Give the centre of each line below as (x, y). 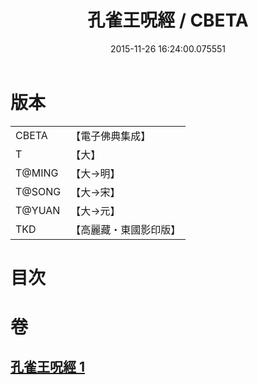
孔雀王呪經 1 (48, 367)
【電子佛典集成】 (111, 136)
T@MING (37, 173)
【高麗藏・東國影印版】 (126, 229)
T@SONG (38, 191)
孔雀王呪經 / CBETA (168, 20)
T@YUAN (38, 210)
